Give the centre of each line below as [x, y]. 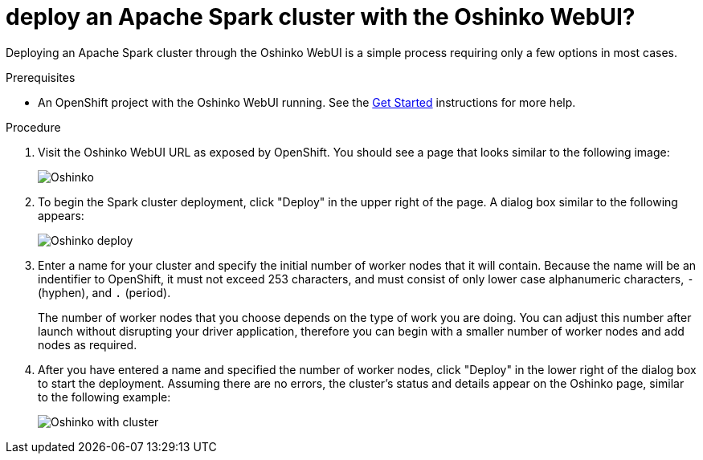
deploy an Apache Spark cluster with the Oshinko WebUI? [321, 17]
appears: [61, 215]
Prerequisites [41, 77]
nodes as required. [88, 344]
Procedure [33, 127]
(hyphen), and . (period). [104, 292]
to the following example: [104, 397]
